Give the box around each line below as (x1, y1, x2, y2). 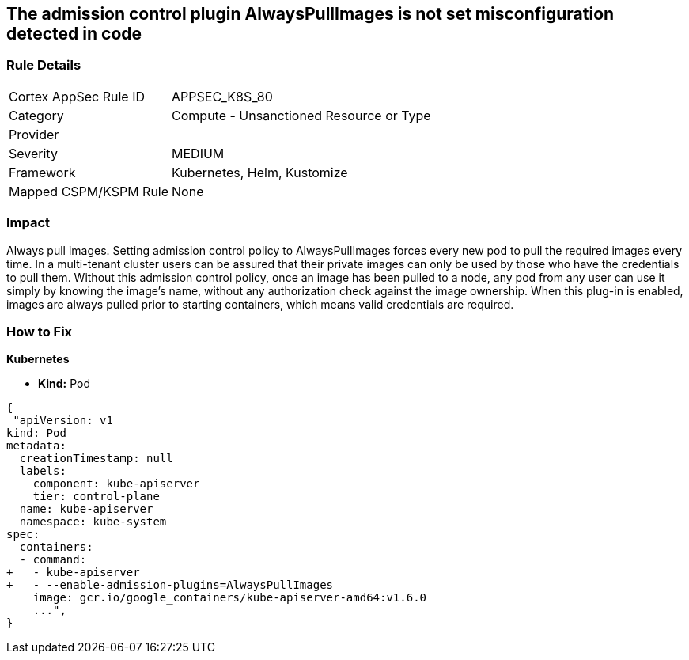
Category (9, 107, 64, 123)
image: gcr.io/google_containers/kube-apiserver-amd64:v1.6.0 (32, 591, 427, 605)
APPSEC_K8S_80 (172, 88, 273, 104)
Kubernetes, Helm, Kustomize (172, 164, 348, 180)
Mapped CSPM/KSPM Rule (9, 183, 169, 199)
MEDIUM (172, 145, 225, 161)
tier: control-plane (32, 490, 160, 503)
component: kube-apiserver (32, 477, 200, 491)
